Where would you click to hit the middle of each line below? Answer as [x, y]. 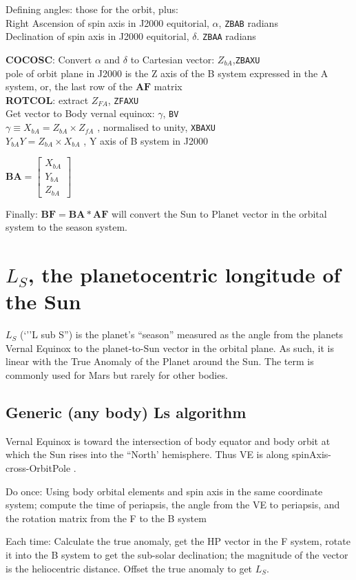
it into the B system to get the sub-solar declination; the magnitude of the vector [177, 555]
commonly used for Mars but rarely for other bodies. [117, 375]
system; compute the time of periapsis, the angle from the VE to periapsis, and [173, 505]
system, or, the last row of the [69, 86]
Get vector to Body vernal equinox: [80, 113]
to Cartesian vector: [172, 59]
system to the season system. [66, 227]
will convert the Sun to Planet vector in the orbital [219, 213]
